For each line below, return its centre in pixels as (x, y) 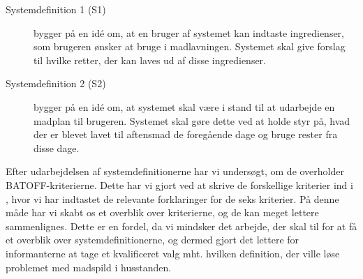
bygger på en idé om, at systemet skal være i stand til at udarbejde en (184, 106)
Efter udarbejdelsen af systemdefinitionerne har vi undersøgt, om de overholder (175, 171)
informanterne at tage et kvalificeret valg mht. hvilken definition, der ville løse (173, 253)
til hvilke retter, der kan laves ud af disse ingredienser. (150, 60)
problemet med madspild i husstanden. (89, 267)
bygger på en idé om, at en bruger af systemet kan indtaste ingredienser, (189, 32)
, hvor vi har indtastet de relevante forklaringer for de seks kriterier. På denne (172, 198)
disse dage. (57, 148)
